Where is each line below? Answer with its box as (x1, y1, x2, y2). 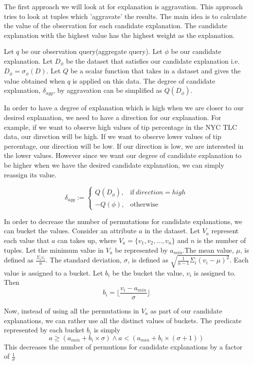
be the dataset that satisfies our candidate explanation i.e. (66, 55, 240, 66)
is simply (93, 325, 121, 335)
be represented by (115, 244, 168, 255)
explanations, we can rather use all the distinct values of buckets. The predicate (4, 315, 242, 325)
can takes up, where (57, 235, 117, 245)
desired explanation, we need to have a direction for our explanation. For (4, 112, 221, 122)
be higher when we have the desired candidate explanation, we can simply (4, 160, 224, 170)
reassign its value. (4, 169, 56, 179)
